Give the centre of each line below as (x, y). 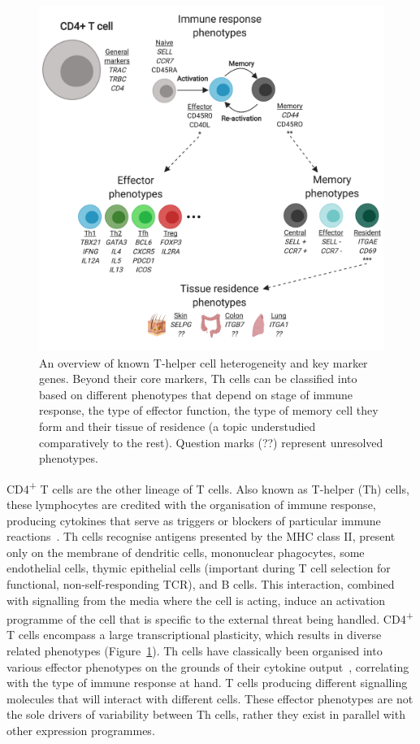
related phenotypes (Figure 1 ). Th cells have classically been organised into (195, 650)
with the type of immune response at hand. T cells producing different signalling (207, 683)
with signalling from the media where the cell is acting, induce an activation (196, 600)
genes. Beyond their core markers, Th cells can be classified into (198, 379)
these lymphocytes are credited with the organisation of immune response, (191, 504)
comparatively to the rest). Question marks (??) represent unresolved (211, 442)
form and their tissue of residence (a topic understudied (178, 426)
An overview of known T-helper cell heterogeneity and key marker (204, 362)
